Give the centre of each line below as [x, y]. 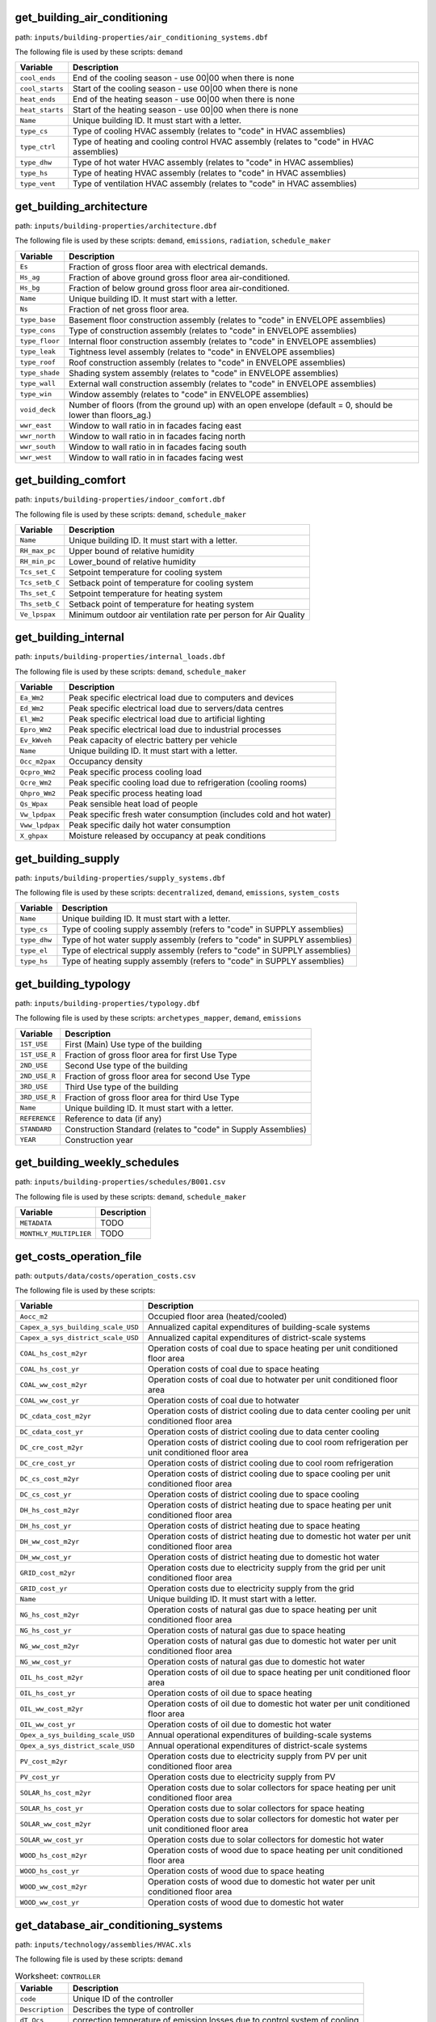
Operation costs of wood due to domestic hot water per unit [262, 1882]
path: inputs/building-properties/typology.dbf [108, 1003]
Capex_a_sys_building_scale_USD [79, 1327]
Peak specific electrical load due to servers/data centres [176, 709]
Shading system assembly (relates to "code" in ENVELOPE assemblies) [204, 373]
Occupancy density [106, 762]
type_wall [38, 384]
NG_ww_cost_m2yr [50, 1646]
